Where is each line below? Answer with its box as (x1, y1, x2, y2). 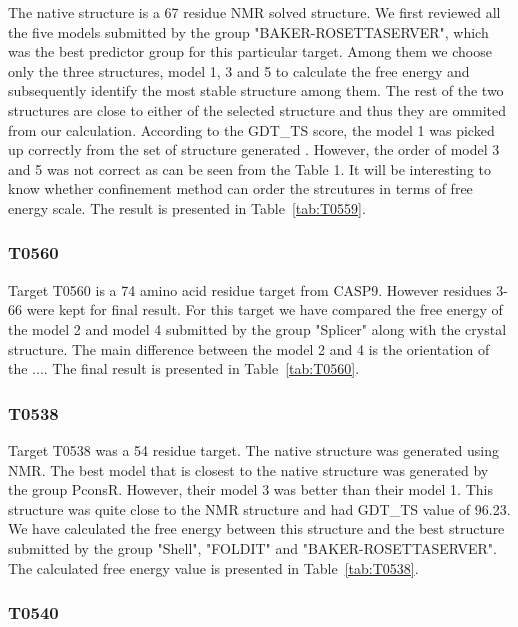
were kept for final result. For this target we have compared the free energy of (26, 299, 503, 320)
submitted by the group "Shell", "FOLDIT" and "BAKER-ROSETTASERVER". (8, 537, 497, 558)
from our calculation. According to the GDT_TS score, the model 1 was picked (8, 119, 495, 140)
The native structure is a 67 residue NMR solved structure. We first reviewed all (8, 2, 501, 22)
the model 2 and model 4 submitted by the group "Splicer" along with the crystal (8, 318, 507, 339)
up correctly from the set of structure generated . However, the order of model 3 (8, 139, 500, 160)
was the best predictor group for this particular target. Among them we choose (8, 41, 492, 62)
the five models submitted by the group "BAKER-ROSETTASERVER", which (8, 21, 489, 42)
